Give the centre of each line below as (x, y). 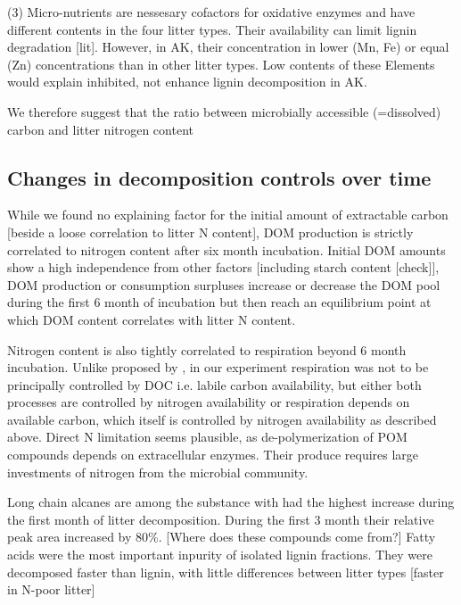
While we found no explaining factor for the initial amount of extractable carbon (228, 215)
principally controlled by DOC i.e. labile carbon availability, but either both (214, 384)
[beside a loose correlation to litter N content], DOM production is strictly (210, 232)
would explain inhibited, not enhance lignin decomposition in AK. (187, 82)
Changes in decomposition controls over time (219, 177)
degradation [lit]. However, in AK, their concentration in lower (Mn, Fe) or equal (228, 47)
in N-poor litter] (51, 589)
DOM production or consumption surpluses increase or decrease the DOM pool (224, 284)
